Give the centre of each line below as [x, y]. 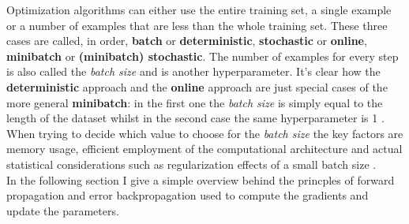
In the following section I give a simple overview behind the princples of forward [201, 179]
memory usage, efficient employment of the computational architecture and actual [204, 149]
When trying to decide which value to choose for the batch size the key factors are [205, 133]
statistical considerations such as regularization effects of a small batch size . [191, 164]
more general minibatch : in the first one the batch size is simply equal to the [195, 102]
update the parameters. [63, 210]
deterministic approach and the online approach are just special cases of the [197, 86]
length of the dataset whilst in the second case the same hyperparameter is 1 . [195, 118]
